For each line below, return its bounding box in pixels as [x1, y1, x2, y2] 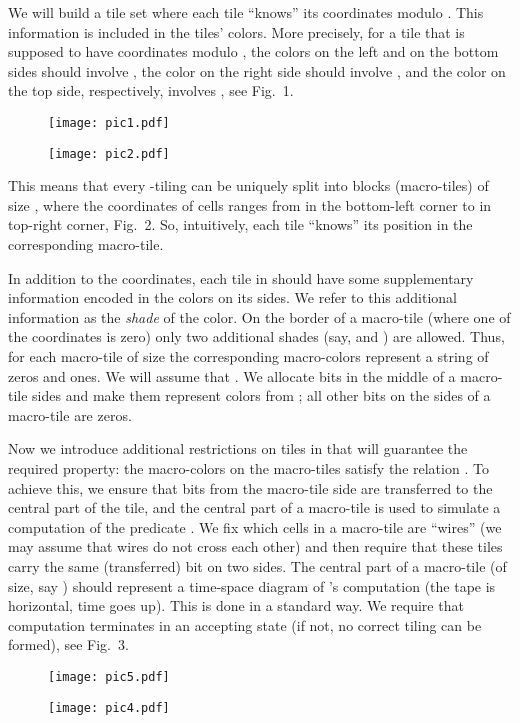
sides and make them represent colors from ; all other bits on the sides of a [32, 385, 491, 406]
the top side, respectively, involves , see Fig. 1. [8, 80, 294, 101]
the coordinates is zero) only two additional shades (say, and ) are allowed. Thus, [8, 326, 505, 347]
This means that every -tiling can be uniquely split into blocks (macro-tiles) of [8, 175, 489, 196]
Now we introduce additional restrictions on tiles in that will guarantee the [8, 438, 468, 459]
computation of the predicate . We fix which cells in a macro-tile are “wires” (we [8, 516, 502, 537]
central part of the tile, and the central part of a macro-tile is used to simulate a [8, 497, 501, 518]
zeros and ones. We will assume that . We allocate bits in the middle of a [8, 365, 456, 386]
